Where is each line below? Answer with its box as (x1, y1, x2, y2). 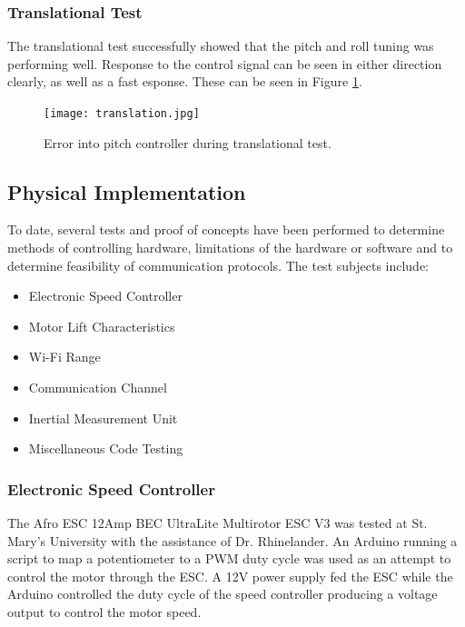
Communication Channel (28, 378, 167, 397)
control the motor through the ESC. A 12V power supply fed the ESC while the (7, 566, 453, 585)
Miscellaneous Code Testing (28, 439, 183, 458)
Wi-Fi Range (28, 347, 101, 366)
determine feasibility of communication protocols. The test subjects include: (7, 255, 430, 274)
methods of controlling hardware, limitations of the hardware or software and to (7, 238, 453, 257)
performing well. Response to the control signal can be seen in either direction (7, 54, 442, 73)
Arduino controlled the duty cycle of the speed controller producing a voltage (7, 584, 438, 603)
